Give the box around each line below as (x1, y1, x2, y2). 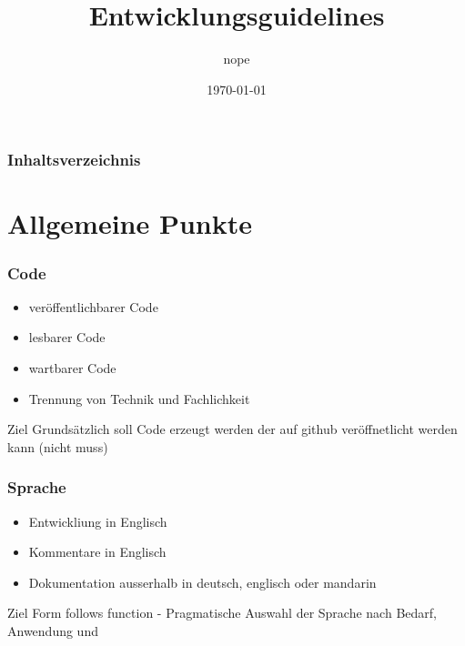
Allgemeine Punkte (7, 205, 252, 242)
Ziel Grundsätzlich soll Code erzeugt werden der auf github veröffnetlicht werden (7, 419, 458, 439)
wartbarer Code (28, 358, 116, 378)
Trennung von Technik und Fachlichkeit (28, 389, 250, 408)
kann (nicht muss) (7, 437, 108, 456)
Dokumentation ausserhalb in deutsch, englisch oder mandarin (28, 572, 377, 591)
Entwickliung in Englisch (28, 511, 167, 530)
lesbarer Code (28, 328, 106, 347)
